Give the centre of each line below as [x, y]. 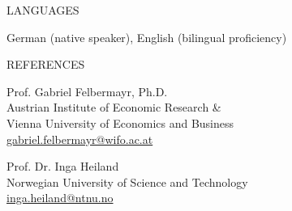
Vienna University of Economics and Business [120, 122]
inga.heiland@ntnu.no [60, 198]
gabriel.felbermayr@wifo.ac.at [80, 139]
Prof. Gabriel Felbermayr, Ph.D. [87, 91]
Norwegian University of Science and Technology [127, 181]
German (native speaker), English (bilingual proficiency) [147, 37]
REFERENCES [46, 64]
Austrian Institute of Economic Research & [114, 107]
